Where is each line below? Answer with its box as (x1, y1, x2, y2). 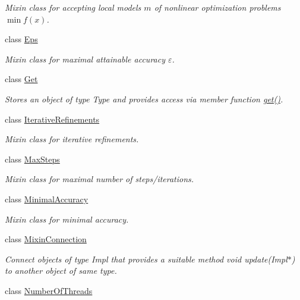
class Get (5, 73, 38, 85)
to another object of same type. (5, 264, 117, 277)
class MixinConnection (5, 233, 87, 245)
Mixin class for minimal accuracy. (5, 212, 129, 225)
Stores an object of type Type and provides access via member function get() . (5, 92, 283, 105)
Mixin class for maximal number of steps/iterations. (5, 173, 194, 185)
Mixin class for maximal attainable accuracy (5, 52, 165, 65)
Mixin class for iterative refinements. (5, 133, 139, 145)
